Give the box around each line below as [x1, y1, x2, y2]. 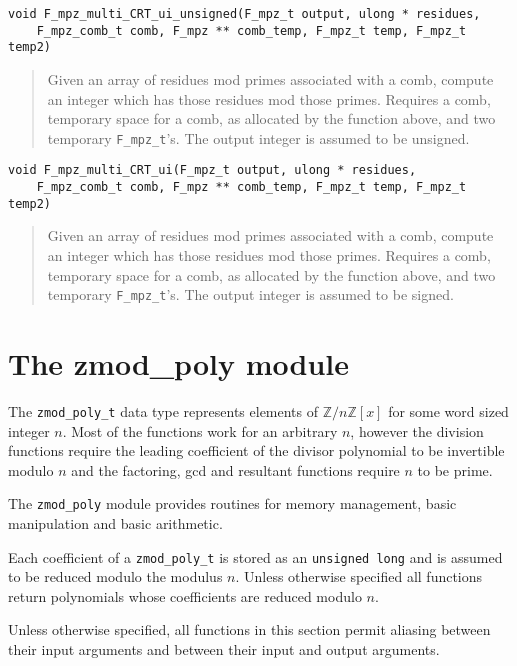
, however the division [350, 420, 484, 441]
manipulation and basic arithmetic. [8, 513, 223, 534]
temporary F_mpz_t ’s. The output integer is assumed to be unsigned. [47, 127, 470, 148]
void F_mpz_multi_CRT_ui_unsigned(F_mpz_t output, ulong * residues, [8, 7, 481, 21]
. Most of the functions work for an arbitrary [62, 420, 338, 441]
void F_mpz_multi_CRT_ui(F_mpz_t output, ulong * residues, [8, 163, 417, 178]
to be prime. [417, 459, 493, 480]
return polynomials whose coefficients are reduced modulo [8, 585, 362, 606]
